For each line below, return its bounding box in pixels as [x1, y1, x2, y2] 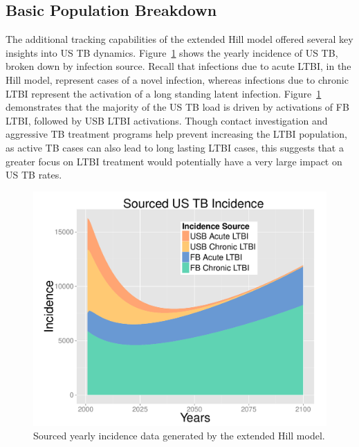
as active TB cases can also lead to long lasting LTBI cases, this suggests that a [6, 140, 344, 154]
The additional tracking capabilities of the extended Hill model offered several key [6, 32, 353, 46]
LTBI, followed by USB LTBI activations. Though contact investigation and [6, 113, 328, 127]
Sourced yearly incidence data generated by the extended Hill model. [33, 428, 325, 443]
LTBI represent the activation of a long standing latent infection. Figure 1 [6, 86, 322, 100]
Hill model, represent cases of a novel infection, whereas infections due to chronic [6, 72, 349, 86]
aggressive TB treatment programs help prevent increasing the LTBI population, [6, 127, 347, 141]
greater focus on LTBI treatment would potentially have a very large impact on [6, 154, 342, 168]
